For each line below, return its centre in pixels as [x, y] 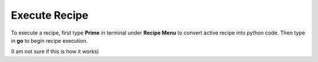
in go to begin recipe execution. [49, 40]
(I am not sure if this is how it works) [55, 51]
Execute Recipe [49, 15]
